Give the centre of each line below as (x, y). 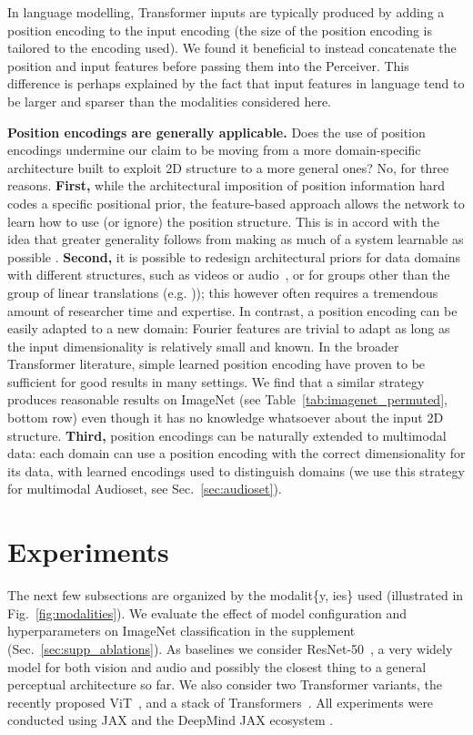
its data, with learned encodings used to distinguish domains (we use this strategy (236, 470)
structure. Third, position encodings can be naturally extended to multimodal (227, 435)
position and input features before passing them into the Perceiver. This (208, 65)
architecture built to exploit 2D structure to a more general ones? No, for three (228, 167)
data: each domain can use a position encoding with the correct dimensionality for (236, 453)
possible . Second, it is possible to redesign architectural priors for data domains (234, 256)
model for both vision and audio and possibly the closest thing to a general (217, 666)
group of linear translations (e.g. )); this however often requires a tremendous (223, 292)
